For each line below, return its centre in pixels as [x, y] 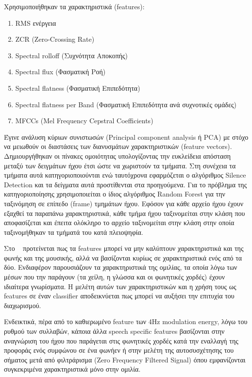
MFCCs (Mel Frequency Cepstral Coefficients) [84, 121]
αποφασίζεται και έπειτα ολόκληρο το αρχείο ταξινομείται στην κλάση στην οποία [119, 222]
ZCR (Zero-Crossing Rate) [55, 39]
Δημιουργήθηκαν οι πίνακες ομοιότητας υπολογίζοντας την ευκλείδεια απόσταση [118, 156]
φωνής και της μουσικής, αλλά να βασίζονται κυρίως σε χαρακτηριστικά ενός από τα [123, 257]
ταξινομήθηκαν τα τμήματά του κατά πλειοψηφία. [74, 232]
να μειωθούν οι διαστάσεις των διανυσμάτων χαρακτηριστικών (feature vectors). [118, 146]
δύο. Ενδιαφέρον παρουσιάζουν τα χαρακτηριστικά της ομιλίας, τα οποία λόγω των [121, 267]
